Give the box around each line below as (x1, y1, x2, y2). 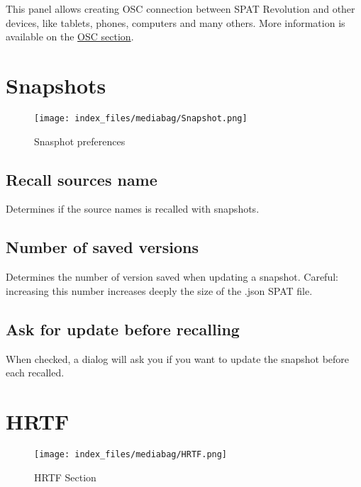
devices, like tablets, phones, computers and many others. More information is (6, 15, 345, 30)
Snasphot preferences (34, 133, 126, 148)
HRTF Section (34, 469, 96, 484)
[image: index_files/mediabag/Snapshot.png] (34, 113, 248, 123)
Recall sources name (6, 168, 157, 190)
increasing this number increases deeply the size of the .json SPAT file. (6, 283, 313, 298)
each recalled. (6, 365, 65, 380)
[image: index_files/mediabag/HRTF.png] (34, 449, 228, 459)
